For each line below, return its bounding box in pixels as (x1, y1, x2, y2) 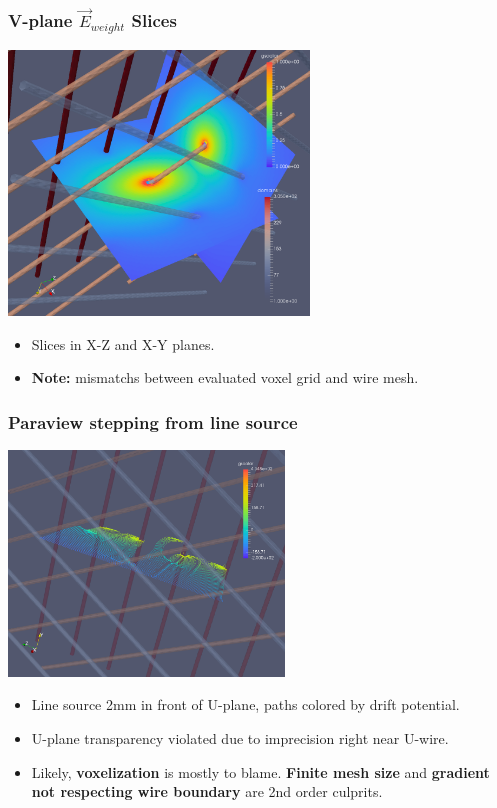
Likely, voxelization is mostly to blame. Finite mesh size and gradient (31, 761, 490, 782)
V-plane (8, 7, 73, 32)
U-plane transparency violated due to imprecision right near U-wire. (31, 728, 449, 749)
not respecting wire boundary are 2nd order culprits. (31, 781, 383, 802)
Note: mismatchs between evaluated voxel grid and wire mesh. (31, 367, 419, 388)
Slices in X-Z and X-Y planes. (31, 333, 215, 354)
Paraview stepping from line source (8, 409, 298, 434)
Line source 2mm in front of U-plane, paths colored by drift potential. (31, 694, 460, 715)
